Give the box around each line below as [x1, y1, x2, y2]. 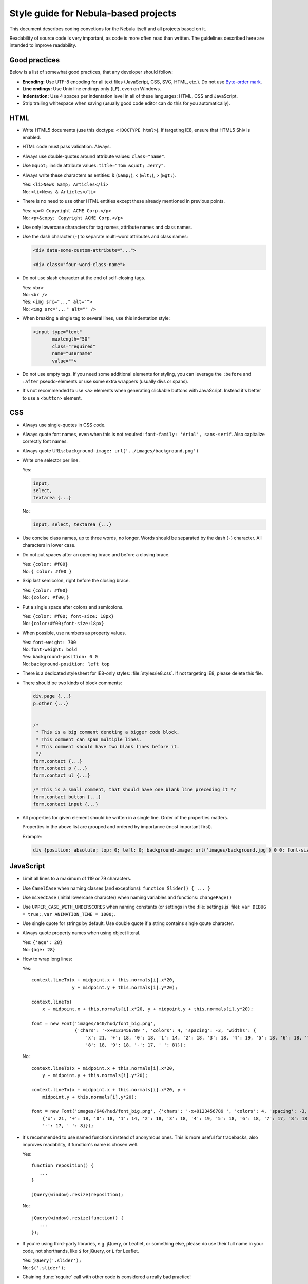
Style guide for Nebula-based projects [9, 8, 177, 19]
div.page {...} [33, 693, 71, 699]
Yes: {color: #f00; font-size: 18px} [22, 613, 114, 619]
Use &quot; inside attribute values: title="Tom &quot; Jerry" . [22, 162, 165, 169]
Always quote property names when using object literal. [22, 930, 141, 936]
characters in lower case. [22, 542, 76, 548]
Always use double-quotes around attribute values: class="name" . [22, 153, 166, 159]
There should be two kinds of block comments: [22, 679, 122, 686]
